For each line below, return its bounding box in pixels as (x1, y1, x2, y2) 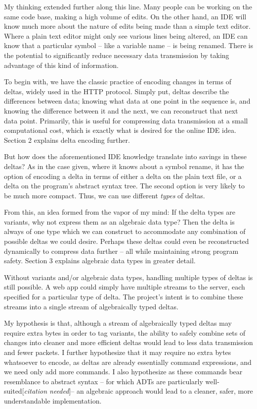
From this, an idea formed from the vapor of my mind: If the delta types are (4, 207, 235, 217)
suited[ (4, 386, 24, 396)
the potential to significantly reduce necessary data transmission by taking (4, 50, 229, 60)
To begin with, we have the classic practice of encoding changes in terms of (4, 76, 231, 87)
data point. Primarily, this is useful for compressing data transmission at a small (4, 115, 248, 125)
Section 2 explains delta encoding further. (4, 134, 130, 145)
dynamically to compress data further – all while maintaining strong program (4, 245, 239, 256)
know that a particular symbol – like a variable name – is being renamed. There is (4, 40, 254, 51)
